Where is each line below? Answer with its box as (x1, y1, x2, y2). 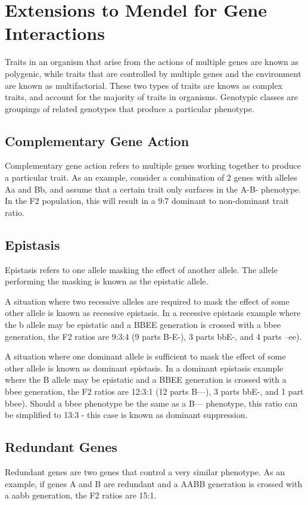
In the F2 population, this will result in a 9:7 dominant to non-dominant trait (5, 194, 289, 207)
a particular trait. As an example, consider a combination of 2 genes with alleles (5, 171, 297, 184)
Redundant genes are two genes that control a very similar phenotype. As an (5, 465, 285, 478)
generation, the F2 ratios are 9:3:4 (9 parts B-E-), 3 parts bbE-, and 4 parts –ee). (5, 330, 302, 342)
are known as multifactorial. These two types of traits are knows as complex (5, 79, 283, 91)
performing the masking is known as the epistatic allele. (5, 275, 209, 287)
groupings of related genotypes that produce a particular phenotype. (5, 102, 254, 114)
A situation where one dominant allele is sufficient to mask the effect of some (5, 350, 286, 363)
